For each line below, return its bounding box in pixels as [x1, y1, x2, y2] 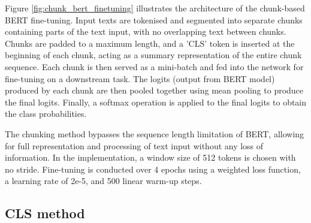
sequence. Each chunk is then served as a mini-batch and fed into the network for [5, 60, 304, 73]
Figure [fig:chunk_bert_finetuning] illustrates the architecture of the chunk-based [5, 2, 305, 14]
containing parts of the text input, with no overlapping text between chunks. [5, 25, 286, 38]
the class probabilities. [5, 107, 87, 120]
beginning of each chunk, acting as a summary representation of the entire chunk [5, 49, 302, 61]
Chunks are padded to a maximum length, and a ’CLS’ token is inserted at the [5, 37, 295, 49]
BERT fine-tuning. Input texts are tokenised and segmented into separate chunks [5, 13, 303, 26]
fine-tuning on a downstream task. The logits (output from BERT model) [5, 72, 275, 85]
